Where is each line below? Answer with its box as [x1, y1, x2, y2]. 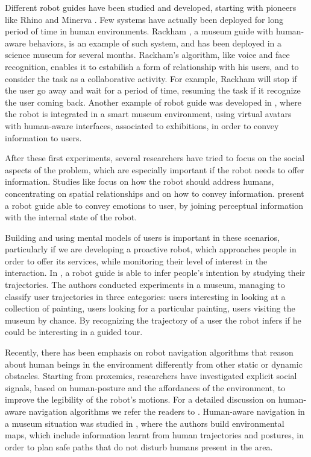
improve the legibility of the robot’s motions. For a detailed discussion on [5, 393, 276, 406]
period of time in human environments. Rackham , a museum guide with [5, 25, 274, 37]
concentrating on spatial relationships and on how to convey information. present [5, 187, 304, 199]
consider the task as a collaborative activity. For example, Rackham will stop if [5, 72, 297, 85]
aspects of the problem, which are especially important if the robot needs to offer [5, 163, 304, 176]
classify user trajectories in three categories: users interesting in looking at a [5, 290, 286, 302]
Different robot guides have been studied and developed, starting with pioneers [5, 1, 297, 13]
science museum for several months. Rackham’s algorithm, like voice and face [5, 48, 290, 61]
